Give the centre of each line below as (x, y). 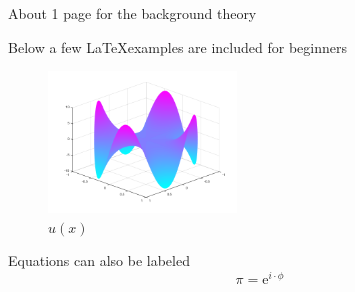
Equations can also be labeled (99, 260)
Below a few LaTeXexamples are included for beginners (177, 46)
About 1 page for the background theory (132, 13)
